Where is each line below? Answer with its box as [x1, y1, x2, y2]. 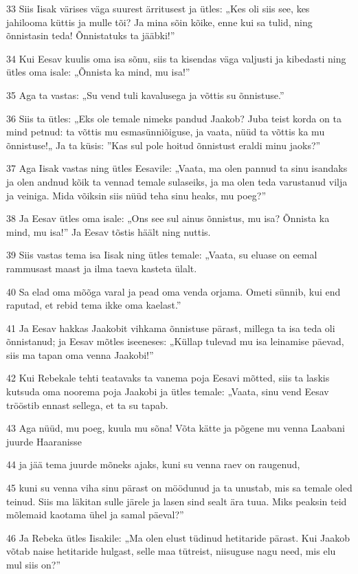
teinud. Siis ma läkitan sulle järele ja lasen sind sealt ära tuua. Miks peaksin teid [6, 494, 347, 508]
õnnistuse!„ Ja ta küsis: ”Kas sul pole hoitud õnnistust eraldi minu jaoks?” [6, 137, 321, 152]
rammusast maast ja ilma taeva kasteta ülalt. [6, 261, 197, 275]
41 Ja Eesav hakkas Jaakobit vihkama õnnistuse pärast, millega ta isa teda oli [6, 320, 335, 335]
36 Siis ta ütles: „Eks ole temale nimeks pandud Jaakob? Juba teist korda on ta [6, 111, 342, 125]
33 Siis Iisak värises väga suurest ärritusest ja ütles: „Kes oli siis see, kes [6, 1, 310, 15]
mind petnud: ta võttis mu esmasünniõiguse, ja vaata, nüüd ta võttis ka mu [6, 124, 325, 139]
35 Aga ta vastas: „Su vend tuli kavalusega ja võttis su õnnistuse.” [6, 87, 284, 102]
